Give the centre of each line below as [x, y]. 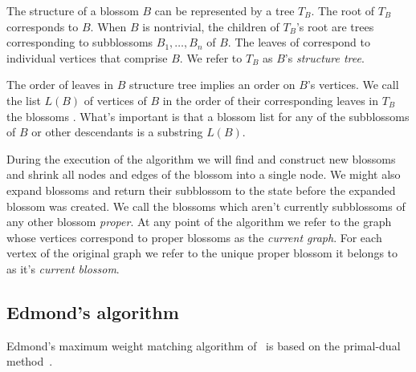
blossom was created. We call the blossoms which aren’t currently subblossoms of [206, 206]
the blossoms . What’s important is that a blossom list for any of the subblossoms [208, 116]
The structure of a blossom [73, 10]
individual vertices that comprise [87, 57]
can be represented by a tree [224, 10]
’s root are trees [335, 26]
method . [30, 361]
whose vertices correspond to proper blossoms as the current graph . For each [194, 237]
